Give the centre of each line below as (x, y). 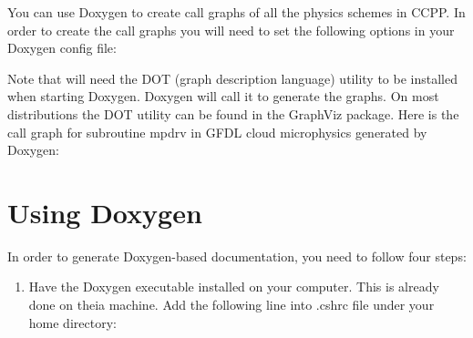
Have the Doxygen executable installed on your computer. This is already (234, 287)
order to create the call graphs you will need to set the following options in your (231, 30)
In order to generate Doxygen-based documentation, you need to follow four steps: (237, 256)
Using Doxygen (105, 212)
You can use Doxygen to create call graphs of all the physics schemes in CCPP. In (236, 12)
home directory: (72, 322)
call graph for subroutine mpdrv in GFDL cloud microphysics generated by (217, 132)
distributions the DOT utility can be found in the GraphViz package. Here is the (233, 113)
